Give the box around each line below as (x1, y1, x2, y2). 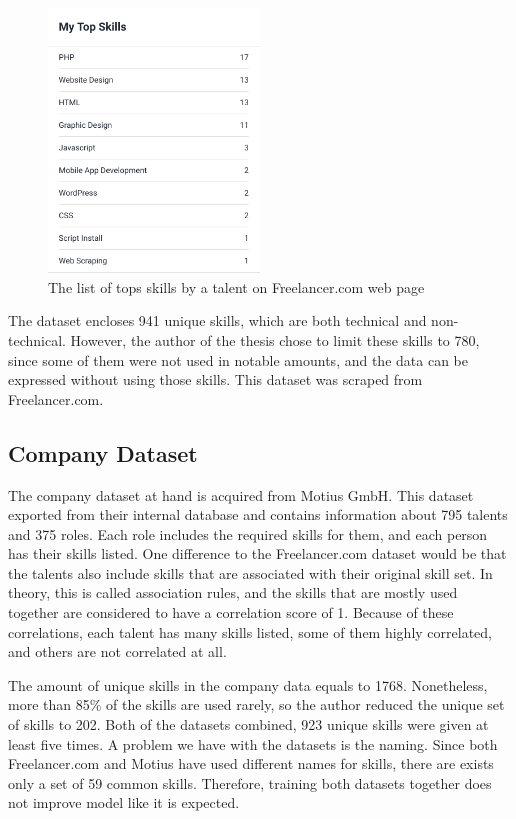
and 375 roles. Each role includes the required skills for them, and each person (8, 523, 488, 544)
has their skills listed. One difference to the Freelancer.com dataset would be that (8, 543, 507, 564)
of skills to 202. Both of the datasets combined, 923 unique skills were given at (8, 714, 489, 735)
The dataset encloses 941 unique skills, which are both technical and (8, 310, 427, 331)
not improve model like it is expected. (8, 792, 240, 813)
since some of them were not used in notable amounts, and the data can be (8, 349, 468, 370)
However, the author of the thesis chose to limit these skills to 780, (70, 329, 480, 350)
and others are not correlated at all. (8, 641, 227, 662)
